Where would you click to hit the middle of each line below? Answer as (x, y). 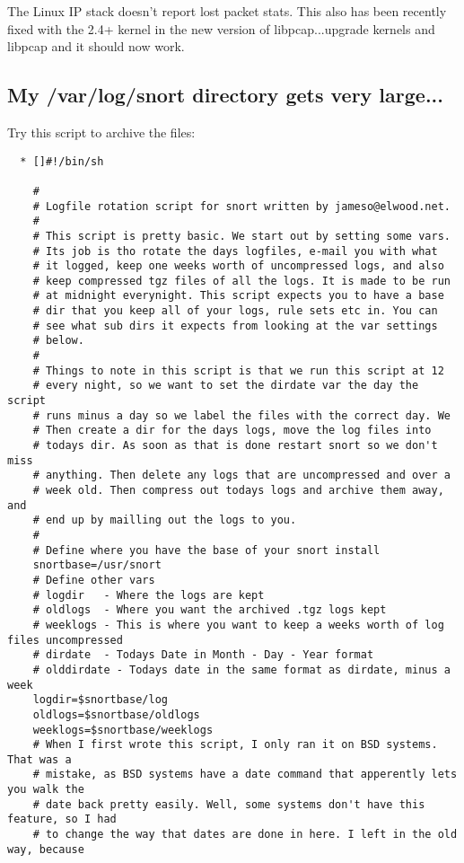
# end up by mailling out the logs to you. (165, 520)
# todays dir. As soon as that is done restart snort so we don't (235, 446)
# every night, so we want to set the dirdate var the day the (226, 386)
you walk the (46, 790)
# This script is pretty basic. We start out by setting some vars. (241, 236)
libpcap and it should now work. (96, 46)
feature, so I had (62, 819)
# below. (58, 341)
